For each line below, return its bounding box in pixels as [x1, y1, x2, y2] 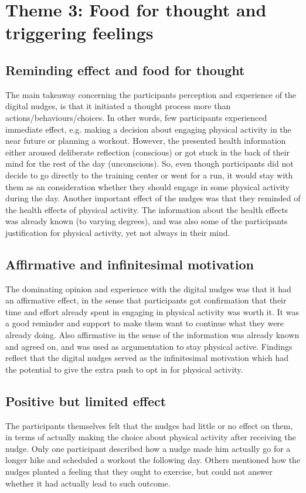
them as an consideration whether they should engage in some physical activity [5, 180, 290, 193]
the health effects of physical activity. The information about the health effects [5, 203, 288, 215]
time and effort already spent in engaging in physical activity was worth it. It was [5, 305, 299, 318]
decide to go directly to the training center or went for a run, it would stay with [5, 168, 293, 181]
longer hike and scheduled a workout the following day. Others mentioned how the [5, 454, 301, 466]
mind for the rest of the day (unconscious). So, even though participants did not [5, 157, 294, 170]
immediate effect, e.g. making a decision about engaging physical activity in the [5, 123, 291, 135]
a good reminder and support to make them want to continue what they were [5, 317, 284, 329]
